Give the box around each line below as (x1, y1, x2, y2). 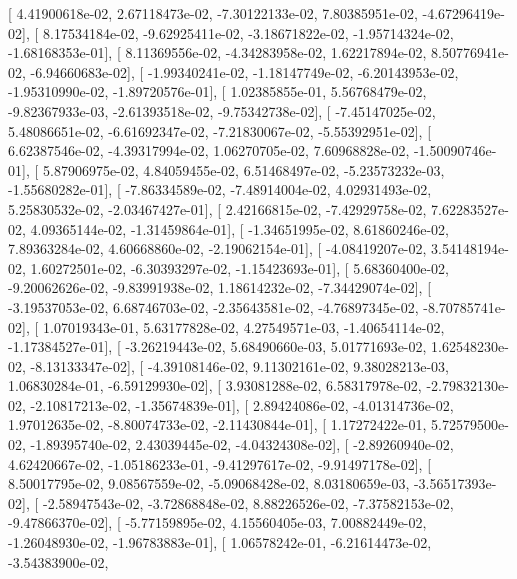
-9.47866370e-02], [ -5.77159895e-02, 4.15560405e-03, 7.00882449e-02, (8, 512, 427, 533)
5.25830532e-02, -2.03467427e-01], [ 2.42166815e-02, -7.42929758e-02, (8, 198, 427, 219)
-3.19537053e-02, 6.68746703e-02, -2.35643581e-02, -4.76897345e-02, (8, 296, 419, 317)
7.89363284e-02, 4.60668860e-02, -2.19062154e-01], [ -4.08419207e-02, (8, 238, 427, 259)
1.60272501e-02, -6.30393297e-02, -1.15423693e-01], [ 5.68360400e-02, (30, 257, 449, 278)
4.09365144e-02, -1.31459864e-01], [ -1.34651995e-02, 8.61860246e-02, (30, 218, 449, 239)
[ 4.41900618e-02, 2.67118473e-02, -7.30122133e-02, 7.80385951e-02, (8, 3, 418, 23)
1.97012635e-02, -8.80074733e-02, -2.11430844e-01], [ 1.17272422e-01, (8, 414, 427, 435)
